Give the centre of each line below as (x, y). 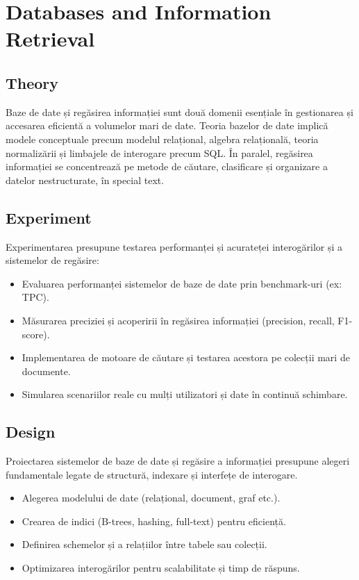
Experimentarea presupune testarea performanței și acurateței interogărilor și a (174, 246)
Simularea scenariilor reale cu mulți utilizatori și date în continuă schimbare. (185, 394)
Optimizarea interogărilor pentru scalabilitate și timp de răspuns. (161, 568)
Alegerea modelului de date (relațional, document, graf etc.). (151, 498)
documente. (46, 371)
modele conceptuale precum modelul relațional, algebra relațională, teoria (162, 139)
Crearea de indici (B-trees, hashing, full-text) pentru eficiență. (154, 521)
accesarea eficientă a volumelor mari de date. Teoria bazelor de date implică (167, 125)
